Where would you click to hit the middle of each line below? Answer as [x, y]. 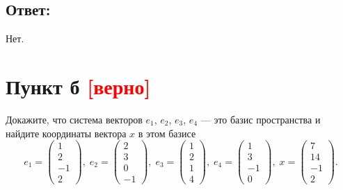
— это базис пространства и [261, 119]
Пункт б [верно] [78, 86]
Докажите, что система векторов [74, 119]
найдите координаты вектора [66, 133]
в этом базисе [167, 133]
